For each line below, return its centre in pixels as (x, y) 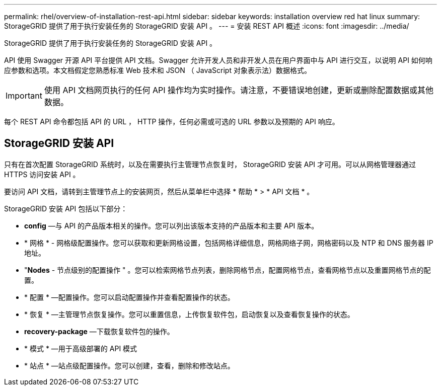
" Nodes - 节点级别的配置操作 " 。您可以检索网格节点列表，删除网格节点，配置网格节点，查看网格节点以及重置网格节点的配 (228, 270)
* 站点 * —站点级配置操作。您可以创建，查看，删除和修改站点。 (129, 365)
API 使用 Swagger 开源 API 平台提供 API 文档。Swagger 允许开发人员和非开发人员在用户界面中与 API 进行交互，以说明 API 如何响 (218, 60)
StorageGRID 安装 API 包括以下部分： (66, 208)
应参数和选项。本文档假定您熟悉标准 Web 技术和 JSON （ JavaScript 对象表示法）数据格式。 (158, 70)
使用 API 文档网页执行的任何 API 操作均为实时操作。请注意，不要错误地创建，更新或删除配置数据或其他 (239, 90)
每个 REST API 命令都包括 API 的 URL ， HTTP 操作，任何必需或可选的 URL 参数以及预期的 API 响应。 (172, 122)
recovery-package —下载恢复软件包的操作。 (99, 331)
